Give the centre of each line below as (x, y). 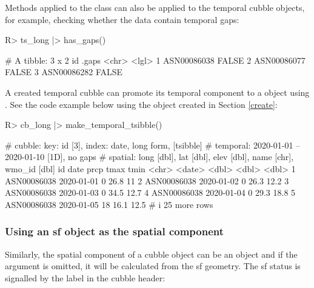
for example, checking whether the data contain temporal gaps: (122, 19)
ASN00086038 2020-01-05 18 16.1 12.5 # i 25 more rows (109, 204)
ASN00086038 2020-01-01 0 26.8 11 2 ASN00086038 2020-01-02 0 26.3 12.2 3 (147, 180)
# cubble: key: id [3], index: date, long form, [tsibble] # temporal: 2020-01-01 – (153, 145)
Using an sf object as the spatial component (115, 231)
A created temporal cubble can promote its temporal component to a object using (157, 92)
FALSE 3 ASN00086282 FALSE (64, 72)
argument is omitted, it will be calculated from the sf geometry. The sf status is (153, 266)
